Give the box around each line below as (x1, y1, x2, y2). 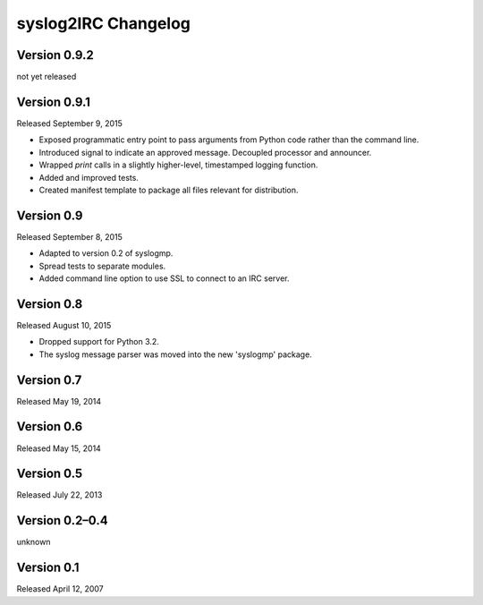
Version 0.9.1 (16, 94, 91, 109)
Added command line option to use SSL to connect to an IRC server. (38, 273, 290, 284)
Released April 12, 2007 (16, 584, 104, 594)
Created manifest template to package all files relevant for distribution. (38, 184, 299, 195)
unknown (16, 537, 51, 548)
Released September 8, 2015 (16, 231, 123, 242)
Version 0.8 (16, 296, 83, 311)
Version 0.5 (16, 466, 83, 481)
